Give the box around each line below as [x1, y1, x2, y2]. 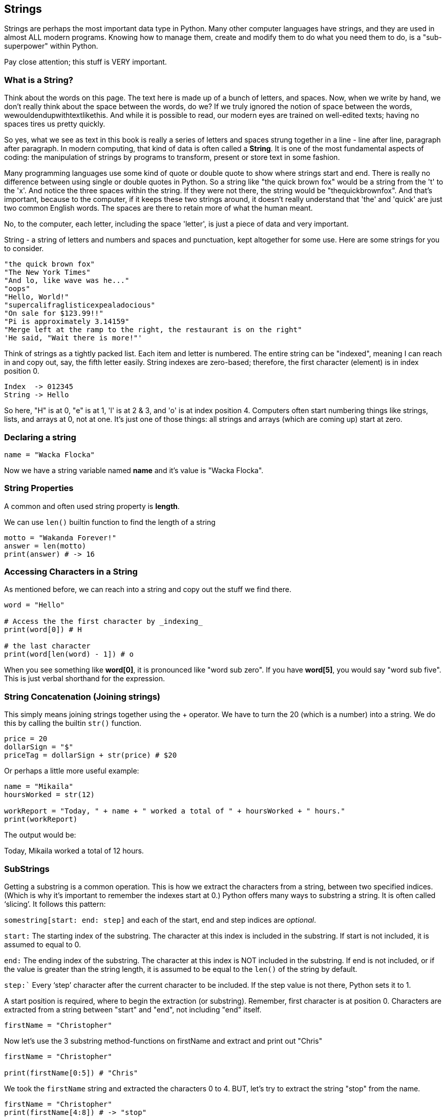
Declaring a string [4, 432, 76, 442]
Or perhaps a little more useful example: [4, 766, 139, 776]
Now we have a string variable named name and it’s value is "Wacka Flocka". [4, 465, 264, 475]
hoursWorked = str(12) [4, 790, 95, 799]
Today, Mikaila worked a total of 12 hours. [4, 846, 144, 856]
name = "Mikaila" [4, 782, 73, 791]
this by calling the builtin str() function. [4, 719, 142, 728]
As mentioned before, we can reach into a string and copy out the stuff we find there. [4, 585, 291, 594]
